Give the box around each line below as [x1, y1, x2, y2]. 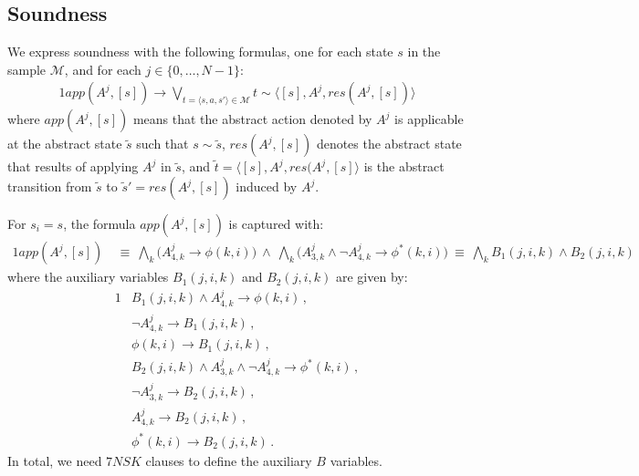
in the [407, 42, 441, 61]
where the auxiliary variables [7, 267, 169, 286]
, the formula [63, 214, 136, 233]
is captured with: [228, 214, 324, 233]
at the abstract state [7, 134, 122, 153]
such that [136, 134, 189, 153]
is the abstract [363, 157, 445, 176]
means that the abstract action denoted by [132, 109, 372, 129]
